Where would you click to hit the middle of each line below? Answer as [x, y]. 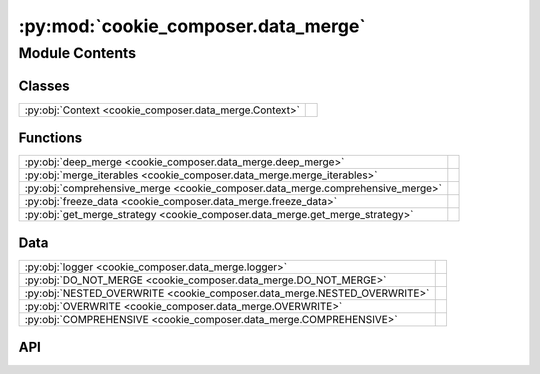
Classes [44, 85]
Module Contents [77, 53]
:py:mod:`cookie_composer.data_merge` [192, 26]
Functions [50, 138]
